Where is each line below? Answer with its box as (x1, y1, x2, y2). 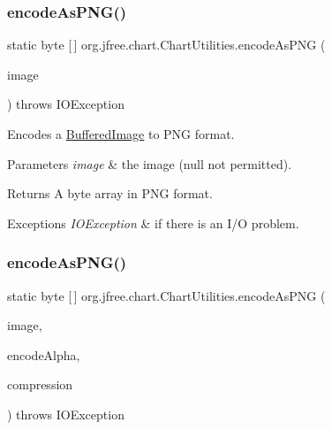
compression (7, 375, 73, 394)
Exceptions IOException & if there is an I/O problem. (7, 213, 299, 232)
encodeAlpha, (7, 345, 80, 364)
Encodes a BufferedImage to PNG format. (7, 125, 235, 142)
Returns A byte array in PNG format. (7, 184, 213, 203)
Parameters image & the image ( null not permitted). (7, 154, 292, 173)
